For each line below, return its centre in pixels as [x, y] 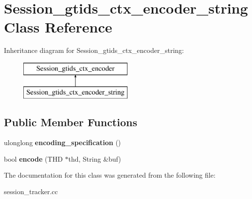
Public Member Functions [71, 122]
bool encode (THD [33, 158]
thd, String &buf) [95, 158]
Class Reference [58, 27]
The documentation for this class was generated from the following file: [110, 175]
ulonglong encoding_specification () [63, 142]
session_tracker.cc [31, 191]
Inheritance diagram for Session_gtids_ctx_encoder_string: [94, 50]
